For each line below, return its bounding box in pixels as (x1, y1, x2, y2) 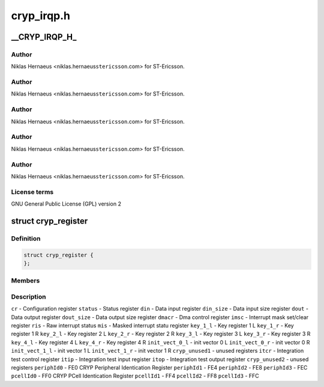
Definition (11, 234, 41, 243)
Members (11, 276, 40, 285)
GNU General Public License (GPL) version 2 (11, 200, 121, 207)
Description (11, 292, 46, 300)
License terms (11, 187, 54, 196)
